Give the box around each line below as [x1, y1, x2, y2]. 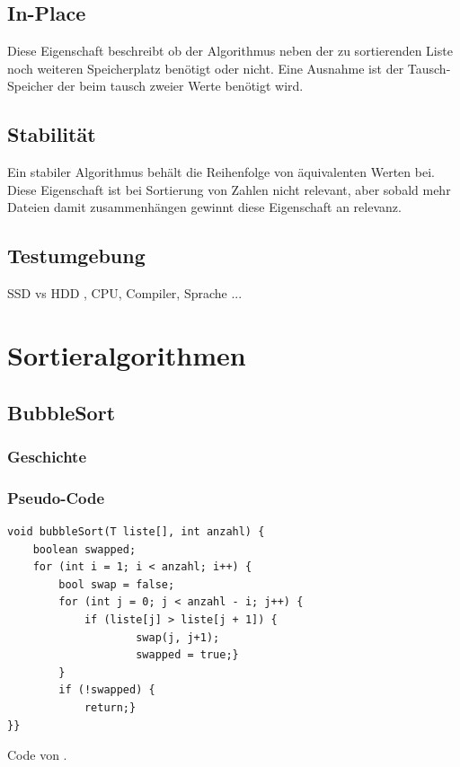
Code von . [7, 745, 67, 764]
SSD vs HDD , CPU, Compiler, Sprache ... [7, 284, 243, 303]
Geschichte [7, 445, 87, 467]
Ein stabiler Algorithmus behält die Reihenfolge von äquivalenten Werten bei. [7, 163, 435, 181]
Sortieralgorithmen [7, 336, 246, 373]
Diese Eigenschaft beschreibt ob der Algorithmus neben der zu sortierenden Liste [7, 41, 453, 60]
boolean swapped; [32, 542, 137, 556]
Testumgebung [7, 242, 146, 269]
